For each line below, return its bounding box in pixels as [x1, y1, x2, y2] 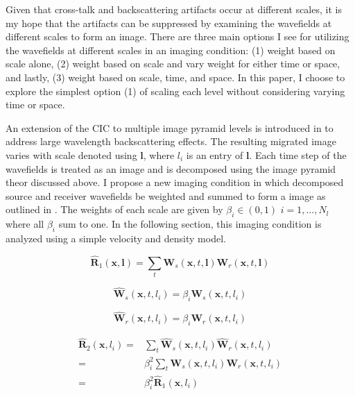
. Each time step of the [249, 147, 347, 162]
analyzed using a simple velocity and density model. [6, 230, 226, 245]
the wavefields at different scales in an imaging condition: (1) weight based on [6, 42, 336, 57]
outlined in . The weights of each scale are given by [6, 202, 223, 217]
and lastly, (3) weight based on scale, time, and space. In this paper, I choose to [6, 69, 345, 84]
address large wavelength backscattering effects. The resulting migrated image [6, 134, 336, 149]
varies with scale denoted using [6, 147, 137, 162]
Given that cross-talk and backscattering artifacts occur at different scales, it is [6, 2, 342, 16]
